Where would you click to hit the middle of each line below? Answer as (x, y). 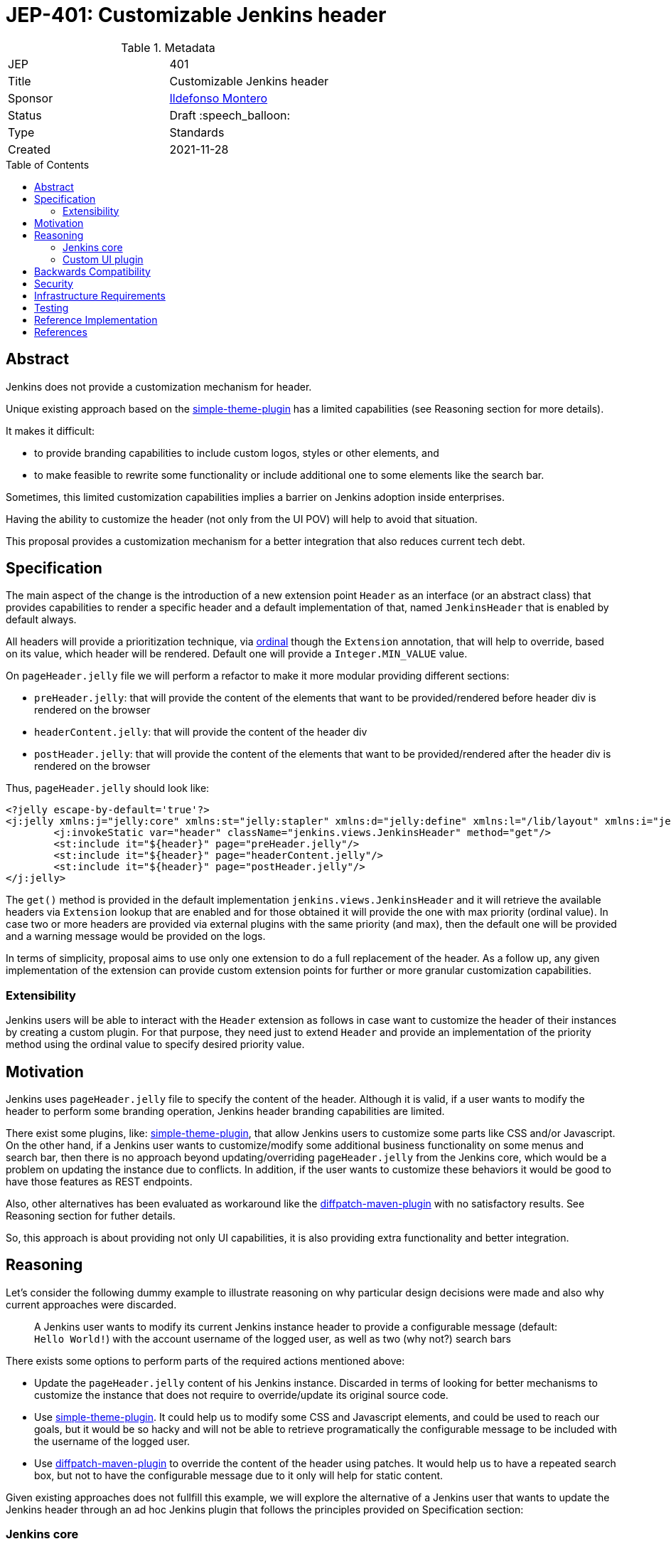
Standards (197, 132)
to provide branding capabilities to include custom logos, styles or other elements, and (237, 453)
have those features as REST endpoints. (99, 1182)
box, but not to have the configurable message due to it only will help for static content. (239, 1475)
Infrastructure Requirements (100, 295)
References (61, 332)
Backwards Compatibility (92, 271)
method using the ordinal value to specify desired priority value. (155, 1045)
